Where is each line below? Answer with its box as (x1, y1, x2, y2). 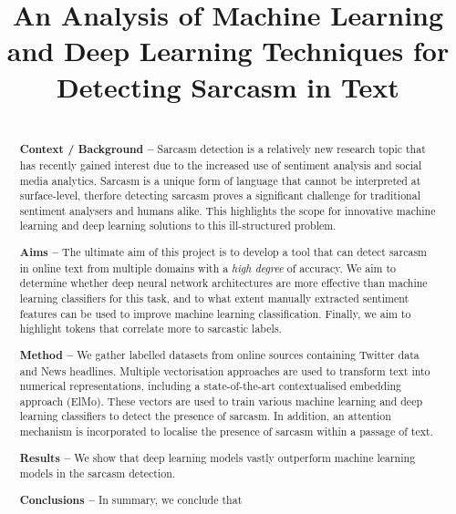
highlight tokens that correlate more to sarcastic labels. (19, 321, 282, 336)
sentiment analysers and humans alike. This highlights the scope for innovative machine (19, 202, 436, 218)
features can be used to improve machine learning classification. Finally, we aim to (19, 305, 411, 321)
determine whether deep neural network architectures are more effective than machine (19, 275, 428, 291)
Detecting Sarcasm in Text (57, 67, 399, 105)
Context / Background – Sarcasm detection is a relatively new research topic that (19, 141, 426, 158)
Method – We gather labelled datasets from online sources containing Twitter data (19, 346, 420, 363)
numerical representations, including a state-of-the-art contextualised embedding (19, 378, 402, 394)
